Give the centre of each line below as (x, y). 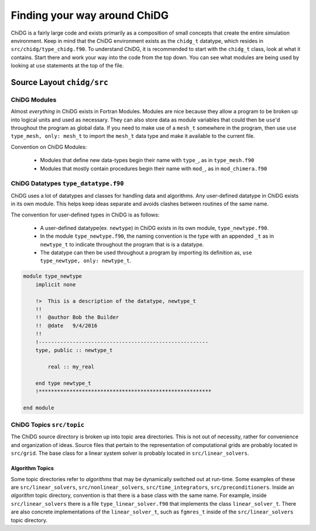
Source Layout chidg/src (59, 82)
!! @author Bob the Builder (77, 317)
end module (39, 407)
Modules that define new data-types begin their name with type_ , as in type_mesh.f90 (147, 160)
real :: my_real (71, 366)
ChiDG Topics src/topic (48, 425)
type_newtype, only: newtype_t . (86, 261)
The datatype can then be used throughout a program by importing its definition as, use (146, 253)
